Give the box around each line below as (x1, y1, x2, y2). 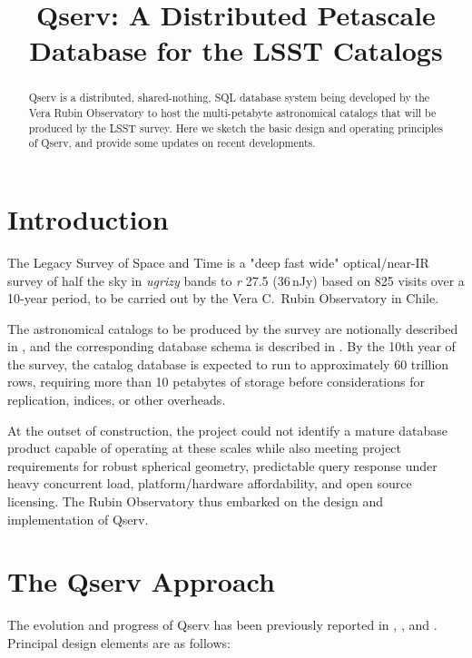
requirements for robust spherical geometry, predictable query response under (7, 456, 438, 475)
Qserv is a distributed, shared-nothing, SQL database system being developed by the (28, 90, 430, 105)
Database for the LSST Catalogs (29, 32, 443, 69)
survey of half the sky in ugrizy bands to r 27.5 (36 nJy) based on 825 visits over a (7, 270, 465, 290)
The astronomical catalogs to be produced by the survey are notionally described (7, 319, 458, 338)
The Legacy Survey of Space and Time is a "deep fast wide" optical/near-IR (7, 252, 429, 271)
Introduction (7, 200, 169, 237)
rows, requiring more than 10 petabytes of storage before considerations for (7, 372, 425, 391)
